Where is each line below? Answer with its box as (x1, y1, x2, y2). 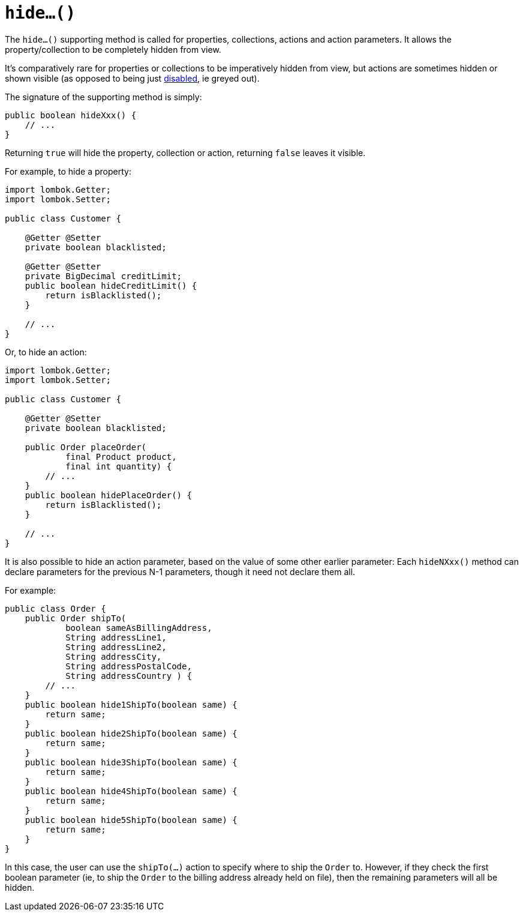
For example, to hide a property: (5, 166, 131, 176)
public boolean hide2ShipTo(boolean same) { (25, 728, 238, 738)
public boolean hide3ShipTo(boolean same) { (25, 757, 238, 767)
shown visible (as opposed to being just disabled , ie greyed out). (5, 73, 260, 83)
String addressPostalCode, (65, 661, 192, 671)
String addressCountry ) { (65, 670, 192, 681)
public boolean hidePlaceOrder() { (25, 490, 192, 500)
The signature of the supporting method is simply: (5, 91, 202, 102)
